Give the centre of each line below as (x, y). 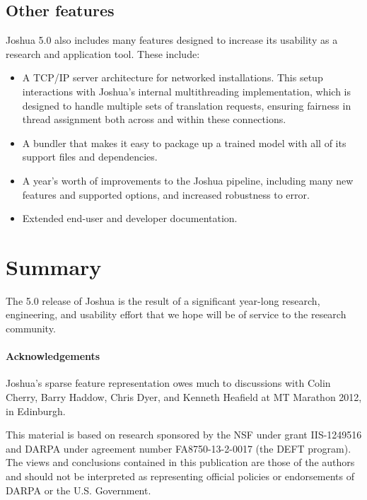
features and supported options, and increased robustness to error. (166, 194)
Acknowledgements (53, 356)
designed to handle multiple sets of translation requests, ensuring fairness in (187, 105)
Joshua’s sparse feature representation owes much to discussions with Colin (168, 383)
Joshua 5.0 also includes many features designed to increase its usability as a (172, 40)
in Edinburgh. (36, 411)
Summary (54, 266)
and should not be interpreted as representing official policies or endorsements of (180, 476)
